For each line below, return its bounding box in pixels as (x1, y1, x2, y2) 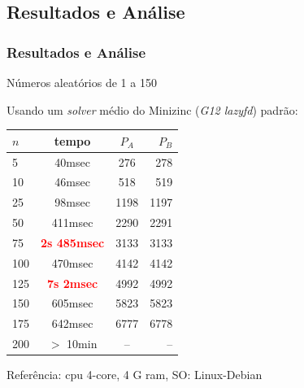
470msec (51, 254, 93, 271)
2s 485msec (41, 233, 105, 251)
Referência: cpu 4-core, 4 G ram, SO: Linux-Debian (7, 366, 263, 383)
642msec (51, 315, 93, 332)
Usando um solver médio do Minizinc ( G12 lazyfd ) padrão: (7, 101, 298, 118)
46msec (54, 173, 90, 190)
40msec (54, 153, 90, 170)
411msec (51, 214, 93, 231)
